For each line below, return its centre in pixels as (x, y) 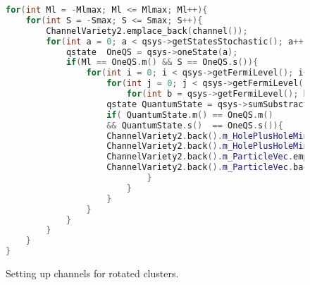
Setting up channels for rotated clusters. (92, 273)
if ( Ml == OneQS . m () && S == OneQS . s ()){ (162, 62)
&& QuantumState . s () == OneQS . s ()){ (195, 125)
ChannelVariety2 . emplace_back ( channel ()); (147, 31)
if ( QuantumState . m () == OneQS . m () (190, 115)
